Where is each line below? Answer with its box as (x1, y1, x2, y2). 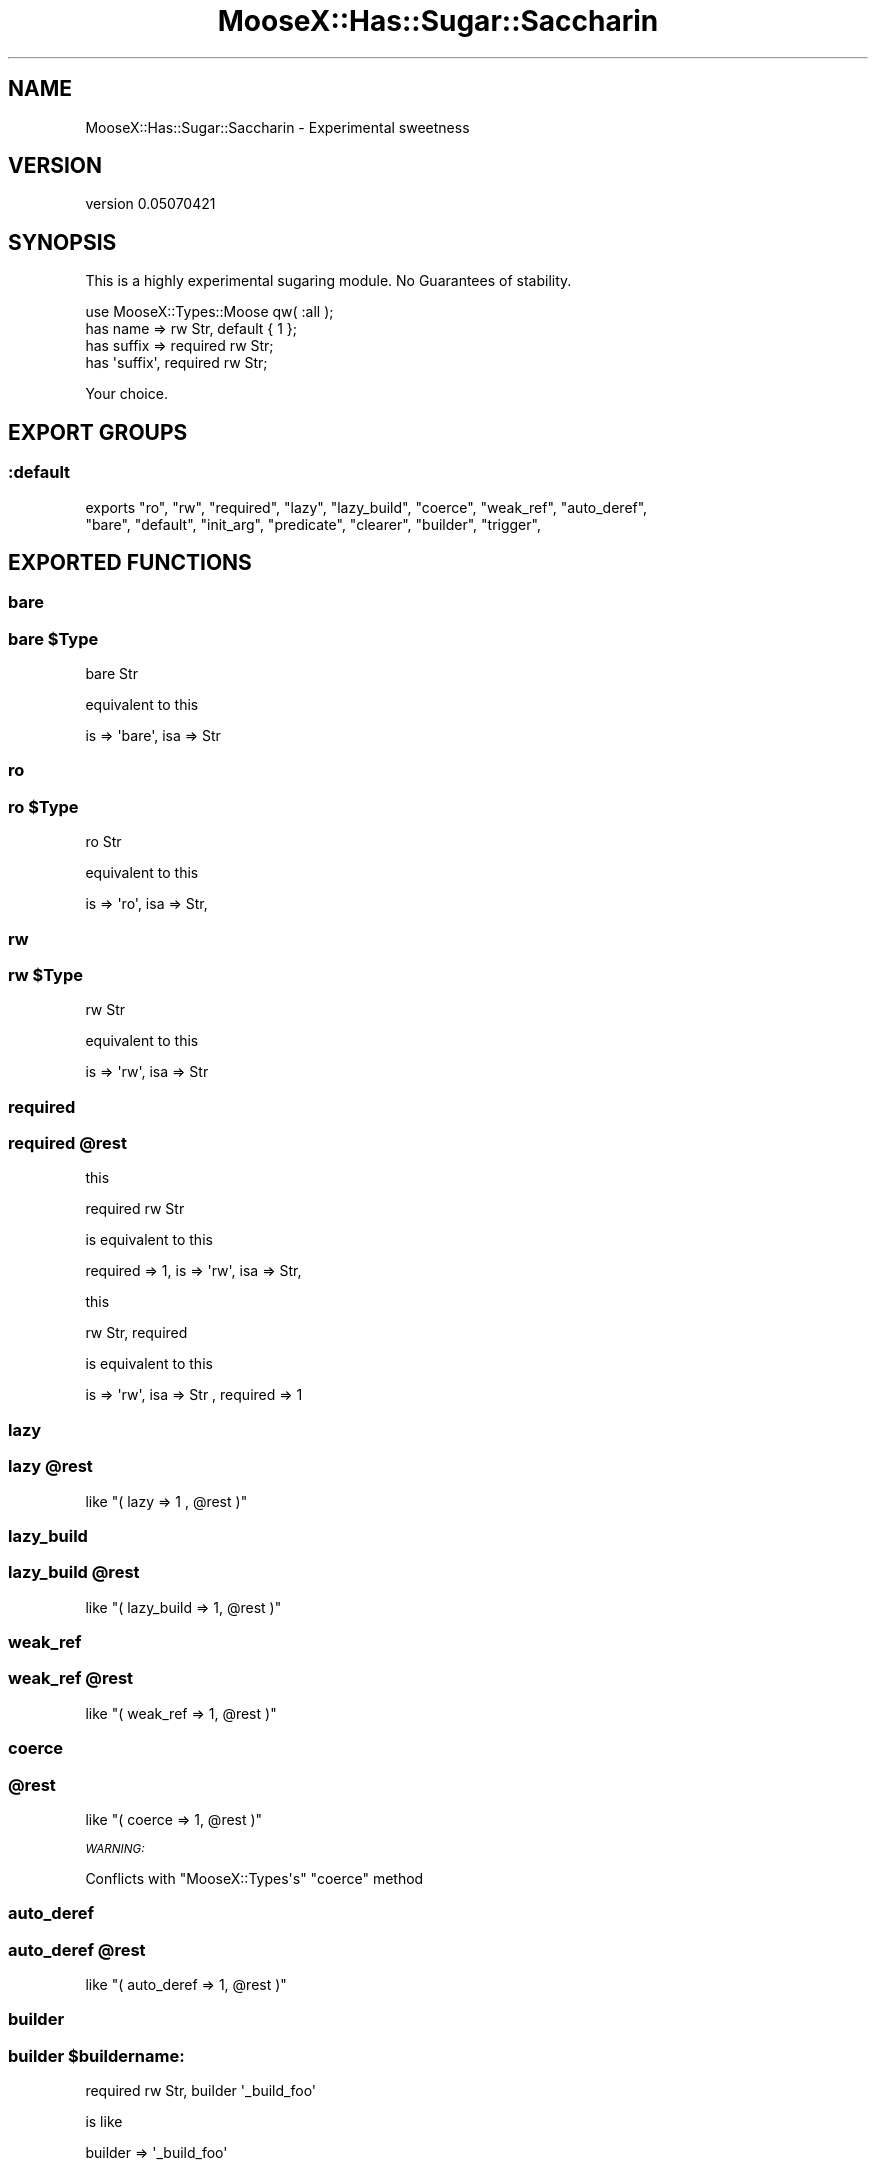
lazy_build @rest (8, 1562, 140, 1583)
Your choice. (85, 385, 168, 403)
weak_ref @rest (8, 1668, 134, 1689)
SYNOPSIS (8, 229, 117, 255)
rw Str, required (85, 1324, 188, 1342)
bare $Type (8, 628, 99, 649)
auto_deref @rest (8, 1939, 146, 1960)
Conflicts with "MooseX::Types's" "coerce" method (85, 1869, 424, 1887)
